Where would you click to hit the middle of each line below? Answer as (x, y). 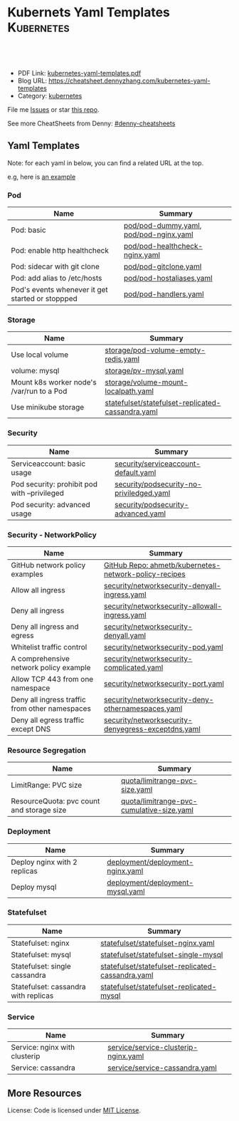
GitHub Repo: (126, 565)
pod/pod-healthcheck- (163, 246)
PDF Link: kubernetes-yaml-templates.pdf (79, 73)
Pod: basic (28, 230)
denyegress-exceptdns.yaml (152, 729)
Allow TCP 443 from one (52, 679)
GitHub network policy (48, 565)
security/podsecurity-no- (158, 484)
